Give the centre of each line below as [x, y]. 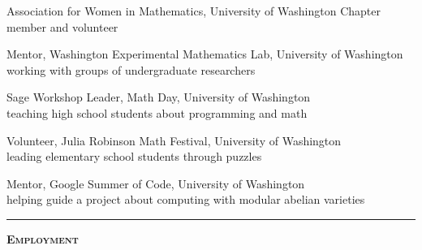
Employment [43, 238]
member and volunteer [62, 26]
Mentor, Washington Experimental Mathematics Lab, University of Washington [205, 54]
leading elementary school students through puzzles [134, 156]
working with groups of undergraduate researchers [131, 69]
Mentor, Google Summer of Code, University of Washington [156, 183]
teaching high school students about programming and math [157, 112]
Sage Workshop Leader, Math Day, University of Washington [159, 97]
